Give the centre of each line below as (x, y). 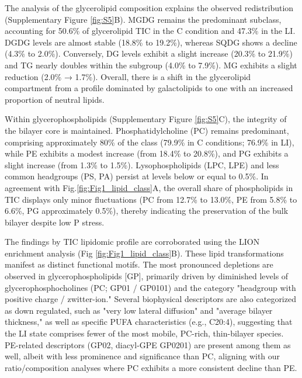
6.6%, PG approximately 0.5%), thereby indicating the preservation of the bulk (147, 211)
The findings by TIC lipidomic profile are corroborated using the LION (132, 242)
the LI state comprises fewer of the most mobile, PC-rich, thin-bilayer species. (144, 333)
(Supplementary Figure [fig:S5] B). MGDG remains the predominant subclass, (143, 19)
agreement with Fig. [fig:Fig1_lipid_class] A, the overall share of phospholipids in (149, 187)
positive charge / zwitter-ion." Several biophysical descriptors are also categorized (150, 299)
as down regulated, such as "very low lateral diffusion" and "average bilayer (139, 310)
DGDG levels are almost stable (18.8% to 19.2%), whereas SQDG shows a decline (151, 42)
